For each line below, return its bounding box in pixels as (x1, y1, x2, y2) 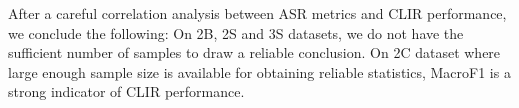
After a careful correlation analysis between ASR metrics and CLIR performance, (8, 3, 507, 23)
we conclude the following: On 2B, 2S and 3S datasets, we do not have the (8, 22, 464, 43)
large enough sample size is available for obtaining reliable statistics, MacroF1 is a (8, 61, 511, 82)
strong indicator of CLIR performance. (8, 81, 245, 102)
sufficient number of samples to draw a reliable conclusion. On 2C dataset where (8, 42, 501, 63)
